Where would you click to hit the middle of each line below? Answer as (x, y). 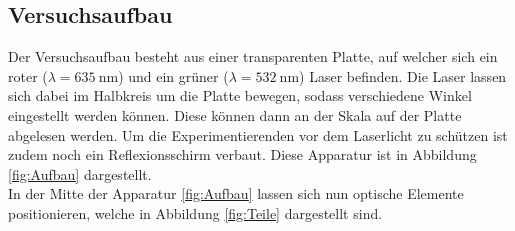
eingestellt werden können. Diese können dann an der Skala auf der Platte (235, 114)
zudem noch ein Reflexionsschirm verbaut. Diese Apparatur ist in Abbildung (242, 154)
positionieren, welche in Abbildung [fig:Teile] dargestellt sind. (195, 212)
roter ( (28, 75)
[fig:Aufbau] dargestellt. (80, 173)
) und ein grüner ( (173, 75)
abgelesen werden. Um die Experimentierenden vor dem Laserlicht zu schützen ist (258, 134)
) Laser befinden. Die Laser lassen (403, 75)
